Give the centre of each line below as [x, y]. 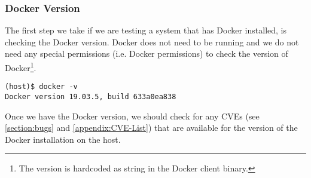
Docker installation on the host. [63, 139]
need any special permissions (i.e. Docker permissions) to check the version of [147, 53]
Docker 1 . [21, 67]
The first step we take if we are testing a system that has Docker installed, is [146, 30]
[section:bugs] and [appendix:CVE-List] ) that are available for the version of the [151, 128]
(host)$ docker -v [41, 87]
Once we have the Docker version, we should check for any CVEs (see [132, 116]
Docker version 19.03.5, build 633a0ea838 [91, 96]
